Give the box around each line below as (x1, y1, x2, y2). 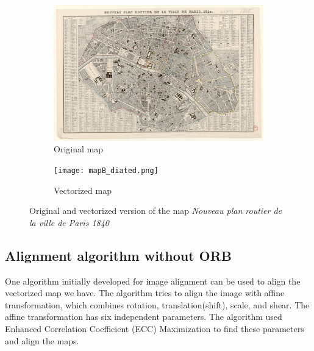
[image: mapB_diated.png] (54, 166, 159, 175)
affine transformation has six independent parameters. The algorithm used (5, 310, 282, 323)
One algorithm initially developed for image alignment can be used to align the (5, 274, 301, 287)
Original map (54, 143, 103, 155)
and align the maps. (5, 334, 79, 347)
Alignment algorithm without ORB (5, 246, 232, 264)
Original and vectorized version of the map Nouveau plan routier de (29, 204, 282, 217)
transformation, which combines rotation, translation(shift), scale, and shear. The (5, 298, 310, 311)
